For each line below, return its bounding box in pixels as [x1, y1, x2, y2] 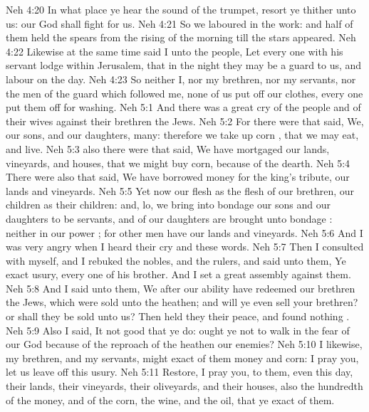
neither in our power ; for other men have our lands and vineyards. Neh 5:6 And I [6, 225, 363, 240]
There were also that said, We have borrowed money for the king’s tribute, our [6, 169, 350, 184]
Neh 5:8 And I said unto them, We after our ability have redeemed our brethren [6, 280, 355, 295]
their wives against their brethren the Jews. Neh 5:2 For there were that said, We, [6, 113, 364, 128]
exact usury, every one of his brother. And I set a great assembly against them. [6, 267, 351, 282]
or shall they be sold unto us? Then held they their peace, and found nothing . [6, 309, 350, 324]
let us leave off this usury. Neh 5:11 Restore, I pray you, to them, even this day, [6, 364, 353, 379]
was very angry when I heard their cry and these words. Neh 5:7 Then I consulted [6, 239, 364, 254]
